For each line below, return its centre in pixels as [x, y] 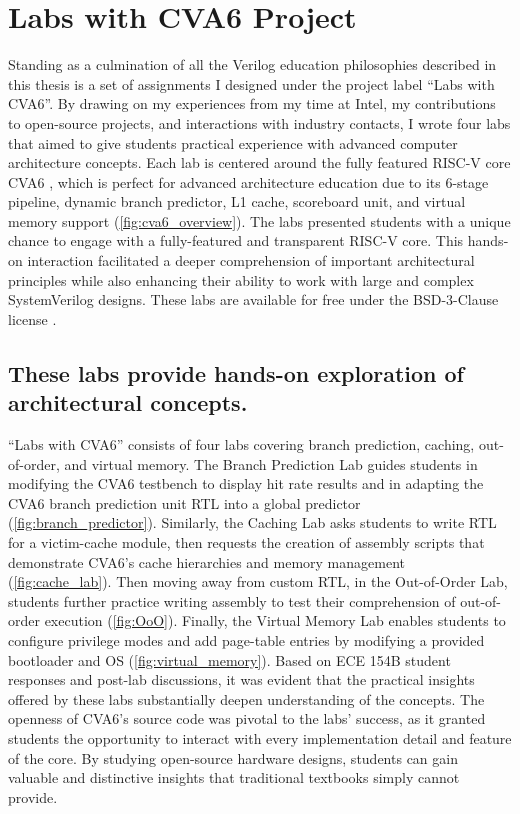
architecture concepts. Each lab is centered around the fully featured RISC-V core [259, 162]
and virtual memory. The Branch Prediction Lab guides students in [271, 463]
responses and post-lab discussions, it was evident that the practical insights [241, 679]
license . [32, 318]
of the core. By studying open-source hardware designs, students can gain [233, 757]
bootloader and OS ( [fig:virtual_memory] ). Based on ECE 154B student [229, 659]
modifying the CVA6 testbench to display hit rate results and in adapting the [246, 483]
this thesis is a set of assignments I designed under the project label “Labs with [251, 83]
